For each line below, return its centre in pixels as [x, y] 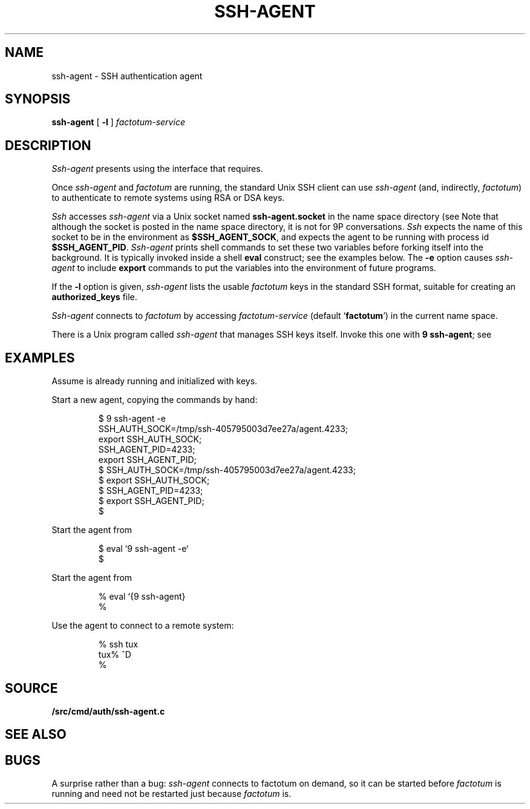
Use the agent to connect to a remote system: [143, 626]
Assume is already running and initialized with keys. [155, 381]
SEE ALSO [36, 735]
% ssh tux [118, 644]
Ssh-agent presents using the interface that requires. [157, 169]
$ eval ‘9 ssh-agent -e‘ [143, 549]
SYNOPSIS [38, 99]
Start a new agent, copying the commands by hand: [155, 400]
